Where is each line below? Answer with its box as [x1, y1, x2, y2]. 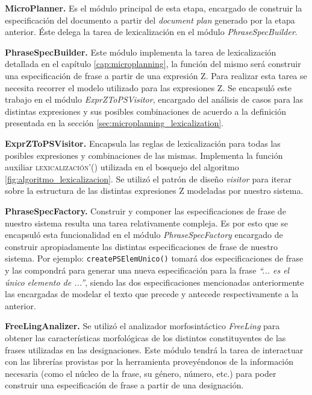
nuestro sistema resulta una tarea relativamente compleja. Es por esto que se [5, 216, 288, 229]
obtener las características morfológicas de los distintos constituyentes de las [5, 331, 286, 344]
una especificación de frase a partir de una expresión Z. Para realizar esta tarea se [5, 69, 307, 82]
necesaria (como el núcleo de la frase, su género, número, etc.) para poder [5, 367, 276, 379]
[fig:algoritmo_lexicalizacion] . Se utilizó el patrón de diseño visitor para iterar [5, 172, 292, 185]
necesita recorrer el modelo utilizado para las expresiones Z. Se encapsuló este [5, 81, 292, 94]
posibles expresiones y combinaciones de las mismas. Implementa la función [5, 149, 283, 161]
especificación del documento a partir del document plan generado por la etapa [5, 13, 295, 26]
